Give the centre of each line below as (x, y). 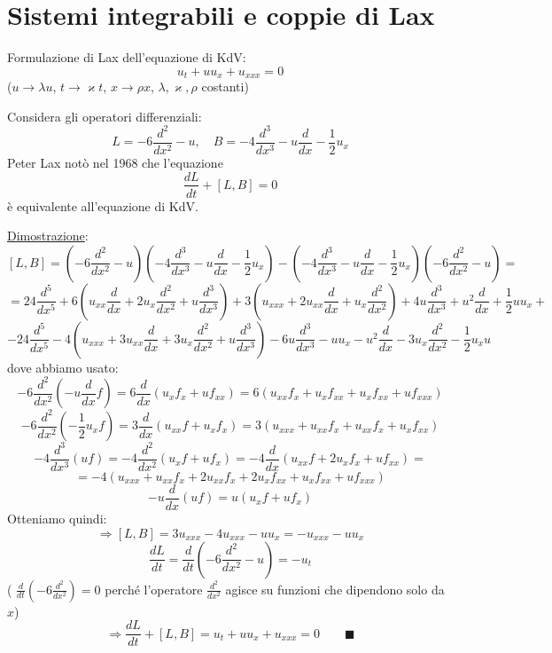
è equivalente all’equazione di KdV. (103, 205)
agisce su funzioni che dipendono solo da (335, 589)
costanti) (225, 87)
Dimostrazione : (48, 236)
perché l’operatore (154, 589)
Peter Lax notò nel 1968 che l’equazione (115, 162)
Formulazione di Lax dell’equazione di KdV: (127, 57)
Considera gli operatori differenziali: (105, 116)
